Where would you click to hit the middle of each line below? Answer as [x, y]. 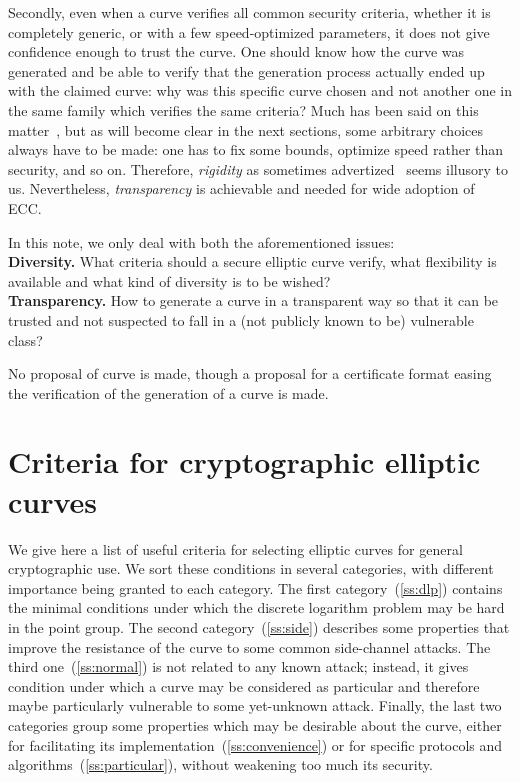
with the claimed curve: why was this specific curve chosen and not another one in [260, 90]
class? [25, 339]
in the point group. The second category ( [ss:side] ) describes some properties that [259, 626]
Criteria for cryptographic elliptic [244, 461]
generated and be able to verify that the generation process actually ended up [246, 70]
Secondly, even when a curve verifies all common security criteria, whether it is [249, 12]
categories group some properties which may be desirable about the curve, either [255, 724]
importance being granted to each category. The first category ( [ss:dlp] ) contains [255, 587]
